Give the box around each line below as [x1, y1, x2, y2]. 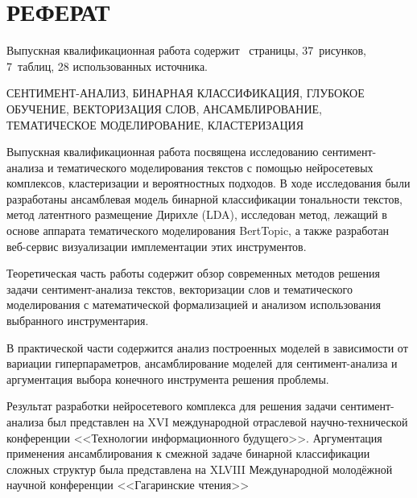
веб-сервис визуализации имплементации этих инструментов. [6, 237, 307, 254]
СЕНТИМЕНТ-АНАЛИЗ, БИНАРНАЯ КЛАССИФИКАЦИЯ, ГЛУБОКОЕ [6, 84, 365, 101]
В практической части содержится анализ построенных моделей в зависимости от [6, 339, 408, 356]
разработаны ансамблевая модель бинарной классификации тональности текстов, [6, 190, 403, 207]
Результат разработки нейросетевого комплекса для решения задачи [6, 397, 337, 414]
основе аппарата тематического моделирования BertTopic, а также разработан [6, 222, 390, 239]
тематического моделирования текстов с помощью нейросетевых [57, 158, 374, 175]
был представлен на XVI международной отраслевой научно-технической [47, 414, 408, 430]
